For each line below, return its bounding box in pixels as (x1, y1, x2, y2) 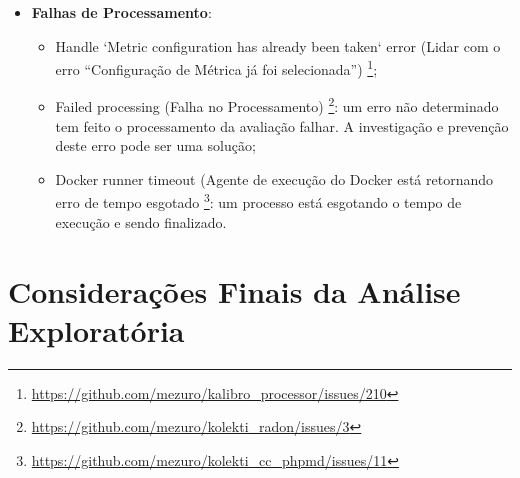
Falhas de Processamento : (31, 2, 212, 22)
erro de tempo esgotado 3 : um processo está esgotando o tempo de (55, 189, 462, 213)
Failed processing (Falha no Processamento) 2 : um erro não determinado (55, 93, 499, 117)
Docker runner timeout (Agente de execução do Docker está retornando (55, 168, 493, 189)
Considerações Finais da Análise (8, 270, 461, 311)
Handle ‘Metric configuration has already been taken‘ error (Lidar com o (55, 35, 501, 56)
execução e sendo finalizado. (55, 211, 227, 232)
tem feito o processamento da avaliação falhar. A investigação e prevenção (55, 115, 509, 136)
